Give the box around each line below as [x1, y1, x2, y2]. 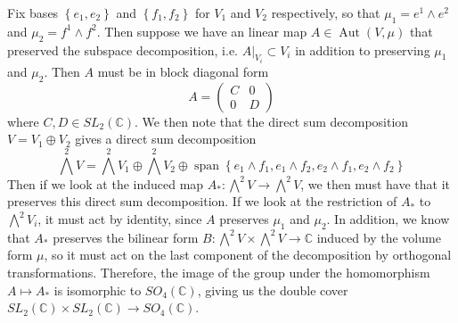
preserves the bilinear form [53, 228, 199, 246]
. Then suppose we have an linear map [96, 21, 307, 40]
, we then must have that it [300, 174, 450, 193]
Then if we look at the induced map [7, 174, 204, 193]
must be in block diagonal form [97, 62, 269, 81]
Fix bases [7, 4, 59, 21]
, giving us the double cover [197, 280, 348, 299]
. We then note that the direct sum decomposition [135, 112, 409, 130]
